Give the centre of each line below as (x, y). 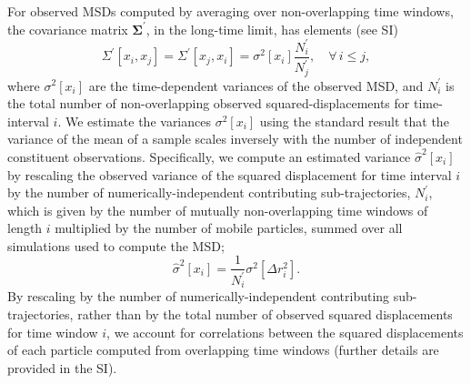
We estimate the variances (138, 121)
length (25, 228)
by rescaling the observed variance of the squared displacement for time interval (230, 174)
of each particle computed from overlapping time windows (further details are (223, 350)
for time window (53, 332)
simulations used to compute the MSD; (116, 245)
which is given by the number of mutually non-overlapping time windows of (218, 210)
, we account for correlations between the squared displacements (285, 332)
